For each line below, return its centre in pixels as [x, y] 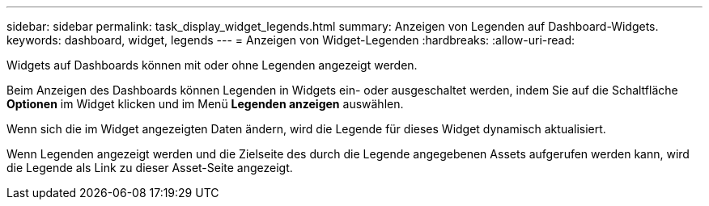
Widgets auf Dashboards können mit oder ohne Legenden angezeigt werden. [212, 65]
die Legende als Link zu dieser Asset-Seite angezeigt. [150, 168]
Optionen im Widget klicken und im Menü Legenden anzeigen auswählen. [205, 104]
